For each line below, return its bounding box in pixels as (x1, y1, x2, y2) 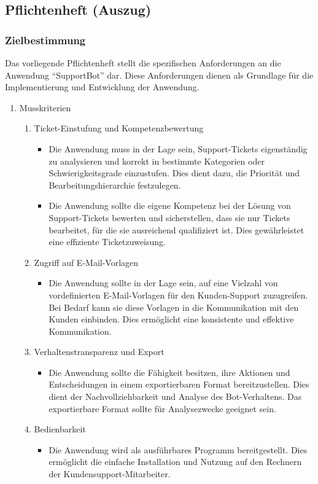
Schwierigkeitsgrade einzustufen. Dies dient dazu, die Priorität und (48, 166, 300, 179)
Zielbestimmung (5, 32, 86, 47)
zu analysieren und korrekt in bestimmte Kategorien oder (48, 154, 265, 167)
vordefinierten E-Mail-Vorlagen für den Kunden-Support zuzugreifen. (48, 288, 308, 301)
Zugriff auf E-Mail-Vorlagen (34, 256, 139, 268)
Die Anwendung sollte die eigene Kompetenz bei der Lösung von (48, 199, 291, 212)
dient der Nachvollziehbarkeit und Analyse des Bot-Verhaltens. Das (48, 390, 302, 403)
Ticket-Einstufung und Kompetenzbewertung (34, 122, 204, 135)
